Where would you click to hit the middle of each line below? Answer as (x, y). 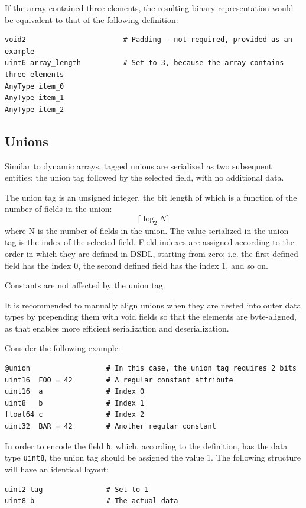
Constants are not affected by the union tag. (85, 285)
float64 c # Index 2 (75, 415)
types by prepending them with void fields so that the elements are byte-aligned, (151, 316)
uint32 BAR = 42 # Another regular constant (110, 427)
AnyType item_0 (35, 86)
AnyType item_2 (35, 109)
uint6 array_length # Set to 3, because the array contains (144, 63)
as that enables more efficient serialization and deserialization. (117, 328)
